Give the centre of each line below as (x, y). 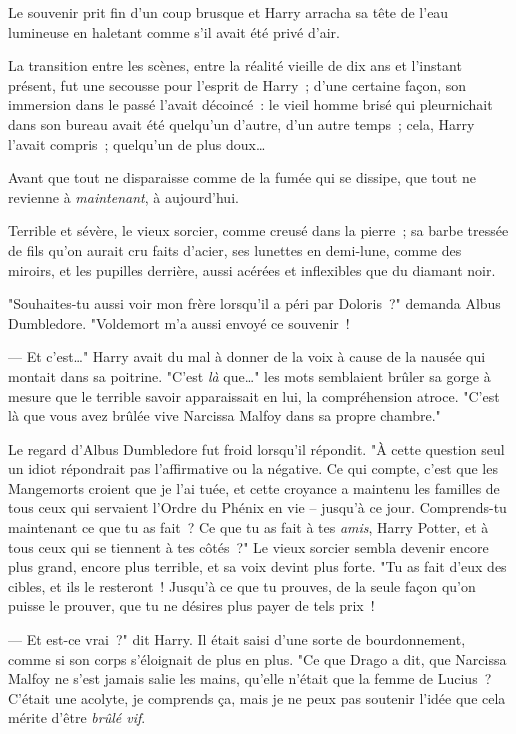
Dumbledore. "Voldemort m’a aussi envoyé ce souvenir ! (179, 322)
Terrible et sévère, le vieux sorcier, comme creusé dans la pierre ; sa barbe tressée (258, 230)
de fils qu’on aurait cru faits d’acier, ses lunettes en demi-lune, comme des (235, 249)
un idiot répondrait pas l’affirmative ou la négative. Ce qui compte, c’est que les (253, 468)
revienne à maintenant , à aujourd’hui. (123, 196)
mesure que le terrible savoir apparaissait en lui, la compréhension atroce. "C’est (254, 395)
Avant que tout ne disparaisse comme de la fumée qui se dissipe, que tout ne (242, 177)
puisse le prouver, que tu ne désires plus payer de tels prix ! (191, 605)
